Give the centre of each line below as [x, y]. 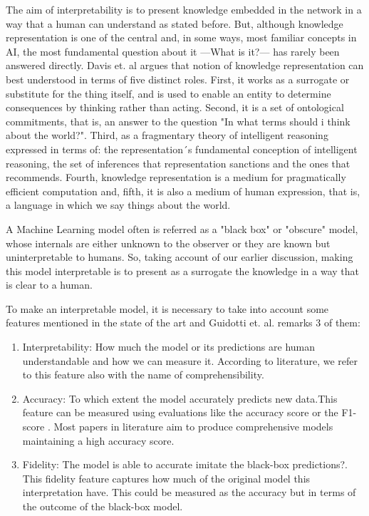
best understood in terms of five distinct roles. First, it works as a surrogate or [178, 79]
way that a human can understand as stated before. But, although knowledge [175, 23]
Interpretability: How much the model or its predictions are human [169, 347]
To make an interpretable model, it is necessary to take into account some [167, 308]
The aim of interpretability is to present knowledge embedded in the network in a [184, 9]
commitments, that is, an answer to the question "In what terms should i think [178, 121]
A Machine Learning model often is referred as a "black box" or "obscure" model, [182, 228]
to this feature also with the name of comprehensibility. [143, 375]
